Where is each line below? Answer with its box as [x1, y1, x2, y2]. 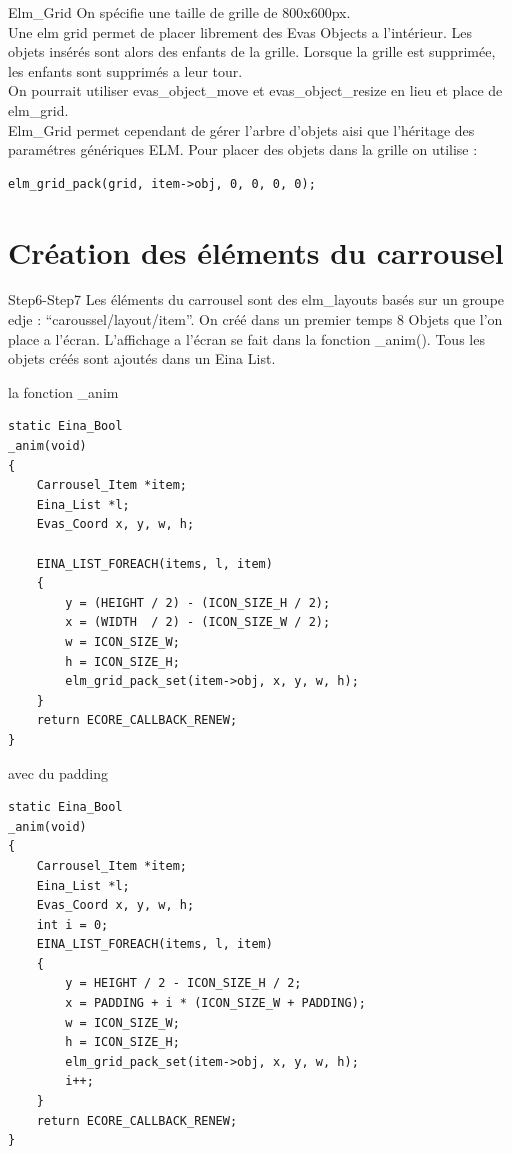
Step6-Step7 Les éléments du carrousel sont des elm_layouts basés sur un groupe [8, 289, 505, 310]
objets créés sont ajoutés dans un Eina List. [8, 348, 276, 369]
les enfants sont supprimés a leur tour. [8, 60, 243, 81]
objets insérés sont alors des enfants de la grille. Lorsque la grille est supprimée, [8, 41, 496, 62]
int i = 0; [36, 917, 109, 932]
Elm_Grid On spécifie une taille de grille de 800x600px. [8, 2, 351, 22]
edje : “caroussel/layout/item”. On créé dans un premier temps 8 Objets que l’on [8, 309, 503, 330]
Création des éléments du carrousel [8, 231, 504, 272]
